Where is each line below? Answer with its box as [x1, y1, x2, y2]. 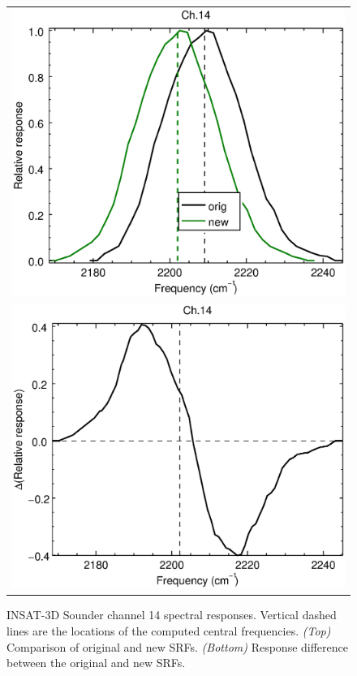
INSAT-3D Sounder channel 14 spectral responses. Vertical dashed [6, 606, 337, 623]
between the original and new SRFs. [6, 654, 186, 671]
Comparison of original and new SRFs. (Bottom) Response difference [6, 638, 348, 655]
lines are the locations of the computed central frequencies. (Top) [6, 622, 331, 639]
